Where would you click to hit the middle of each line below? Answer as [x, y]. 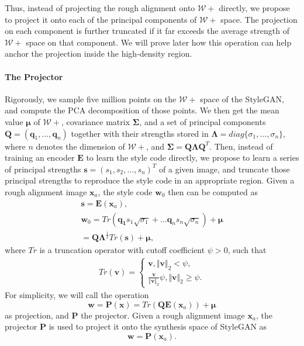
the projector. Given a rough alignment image [163, 315]
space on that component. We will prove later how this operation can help [159, 42]
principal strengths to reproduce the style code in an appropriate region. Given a [150, 180]
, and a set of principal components [203, 121]
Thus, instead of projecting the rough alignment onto [100, 8]
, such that [247, 249]
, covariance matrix [96, 121]
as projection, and [37, 315]
